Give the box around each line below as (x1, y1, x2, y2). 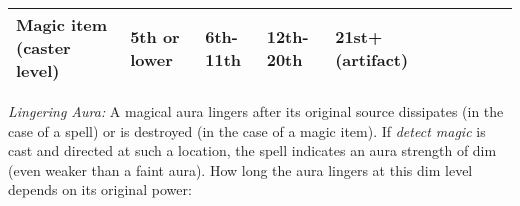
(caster (16, 36, 71, 59)
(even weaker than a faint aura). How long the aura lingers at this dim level (8, 159, 473, 180)
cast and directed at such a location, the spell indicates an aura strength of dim (8, 140, 497, 161)
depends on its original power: (8, 179, 192, 200)
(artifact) (335, 47, 409, 71)
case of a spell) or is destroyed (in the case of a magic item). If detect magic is (8, 120, 486, 141)
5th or (130, 24, 180, 48)
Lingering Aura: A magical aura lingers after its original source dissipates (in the (8, 101, 504, 121)
